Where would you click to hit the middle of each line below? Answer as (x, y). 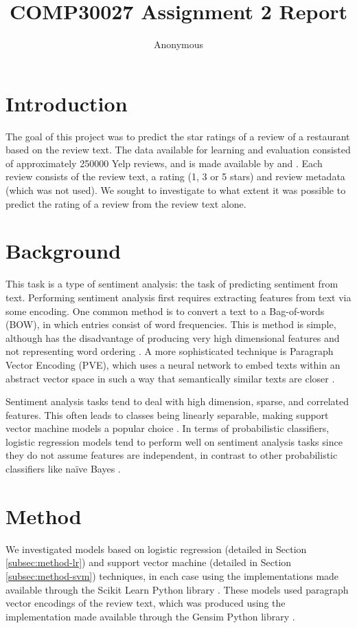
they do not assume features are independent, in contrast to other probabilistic (172, 455)
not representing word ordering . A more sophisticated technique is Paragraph (170, 351)
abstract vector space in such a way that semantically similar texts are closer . (170, 378)
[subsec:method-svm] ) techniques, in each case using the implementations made (172, 575)
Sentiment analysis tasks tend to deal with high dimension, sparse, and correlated (177, 401)
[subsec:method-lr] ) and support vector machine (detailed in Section (149, 562)
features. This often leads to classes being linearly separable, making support (167, 414)
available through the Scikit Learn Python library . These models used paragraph (177, 589)
